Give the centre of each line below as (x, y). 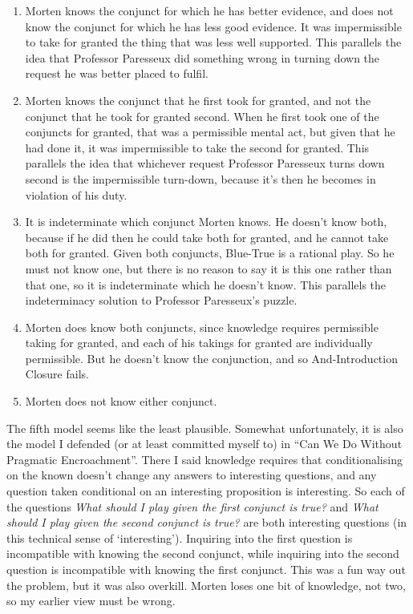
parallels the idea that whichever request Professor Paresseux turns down (205, 163)
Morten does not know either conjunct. (121, 401)
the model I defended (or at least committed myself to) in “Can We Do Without (204, 444)
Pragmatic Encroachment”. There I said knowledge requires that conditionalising (204, 459)
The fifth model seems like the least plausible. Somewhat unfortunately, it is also (205, 428)
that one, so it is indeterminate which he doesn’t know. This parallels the (206, 284)
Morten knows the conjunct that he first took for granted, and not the (198, 100)
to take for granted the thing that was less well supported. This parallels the (213, 42)
